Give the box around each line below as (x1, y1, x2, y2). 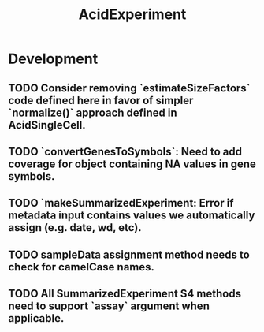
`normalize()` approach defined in (8, 106, 177, 119)
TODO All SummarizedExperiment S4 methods (8, 287, 242, 300)
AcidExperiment (78, 6, 187, 24)
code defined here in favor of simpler (8, 93, 194, 107)
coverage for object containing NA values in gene (8, 157, 256, 170)
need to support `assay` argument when (8, 300, 210, 313)
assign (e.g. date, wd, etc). (8, 221, 142, 234)
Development (8, 50, 99, 68)
